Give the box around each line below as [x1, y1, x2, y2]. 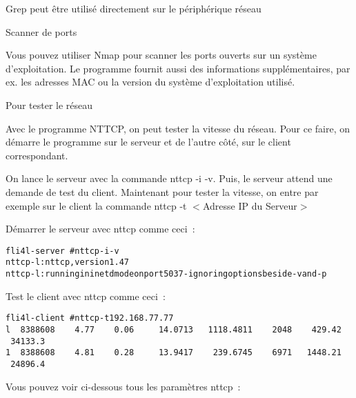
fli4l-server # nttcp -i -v [6, 246, 119, 256]
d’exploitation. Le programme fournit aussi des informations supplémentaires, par [6, 61, 350, 75]
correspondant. [6, 148, 68, 162]
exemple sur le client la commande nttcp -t [6, 198, 187, 212]
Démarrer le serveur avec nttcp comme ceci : [6, 221, 195, 236]
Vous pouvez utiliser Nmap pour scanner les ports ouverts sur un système [6, 48, 317, 62]
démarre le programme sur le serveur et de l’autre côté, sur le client [6, 135, 291, 149]
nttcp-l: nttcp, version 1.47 [6, 257, 129, 268]
